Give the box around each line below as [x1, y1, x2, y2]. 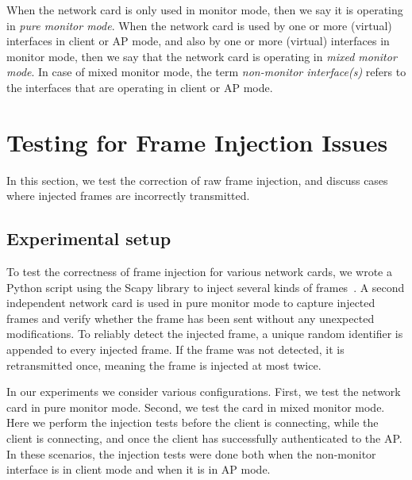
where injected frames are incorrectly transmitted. [6, 187, 250, 204]
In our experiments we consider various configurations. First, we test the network [6, 383, 401, 400]
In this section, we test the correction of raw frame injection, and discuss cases [6, 171, 388, 188]
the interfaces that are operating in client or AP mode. [6, 79, 273, 95]
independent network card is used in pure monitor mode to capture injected [6, 294, 375, 311]
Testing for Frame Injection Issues [6, 125, 388, 158]
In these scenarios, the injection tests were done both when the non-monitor [6, 445, 376, 462]
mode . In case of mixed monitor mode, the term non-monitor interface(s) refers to [6, 63, 406, 80]
